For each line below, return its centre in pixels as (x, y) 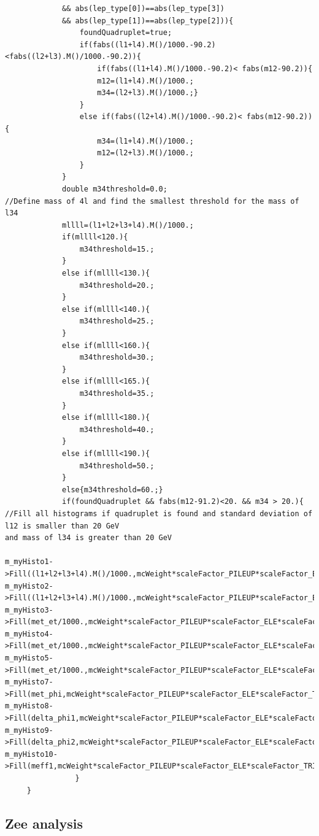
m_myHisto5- (29, 658)
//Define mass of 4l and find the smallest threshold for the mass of (152, 201)
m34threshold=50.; (117, 466)
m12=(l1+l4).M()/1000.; (145, 81)
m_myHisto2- (29, 586)
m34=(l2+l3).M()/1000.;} (148, 93)
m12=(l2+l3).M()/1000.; (145, 153)
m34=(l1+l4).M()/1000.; (145, 141)
